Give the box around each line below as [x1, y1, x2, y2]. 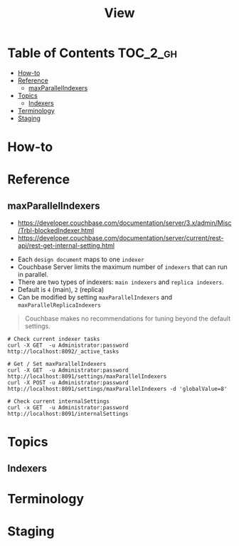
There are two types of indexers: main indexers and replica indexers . [17, 278, 224, 286]
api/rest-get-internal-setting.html [17, 241, 115, 250]
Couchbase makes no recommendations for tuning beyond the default [24, 315, 231, 323]
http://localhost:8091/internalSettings [7, 411, 129, 418]
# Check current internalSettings [7, 398, 110, 405]
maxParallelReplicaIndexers [17, 302, 101, 309]
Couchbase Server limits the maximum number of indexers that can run [17, 263, 228, 271]
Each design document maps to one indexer [17, 255, 144, 264]
